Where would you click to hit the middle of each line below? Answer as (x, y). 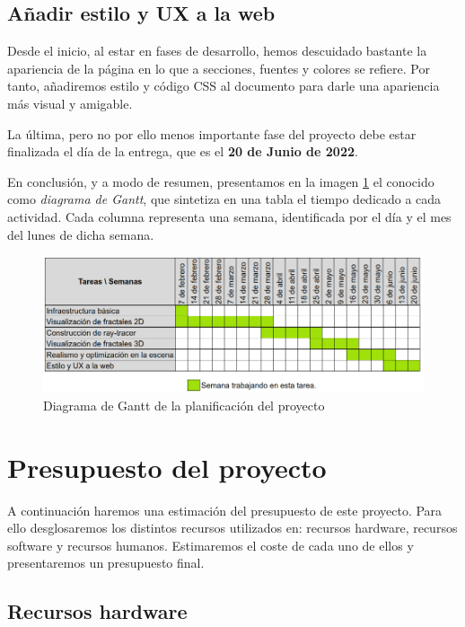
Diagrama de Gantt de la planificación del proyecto (184, 405)
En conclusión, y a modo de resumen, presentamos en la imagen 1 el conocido (221, 181)
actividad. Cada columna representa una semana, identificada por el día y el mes (229, 216)
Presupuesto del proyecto (167, 467)
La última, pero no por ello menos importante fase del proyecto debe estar (212, 133)
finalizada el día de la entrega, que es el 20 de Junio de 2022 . (183, 151)
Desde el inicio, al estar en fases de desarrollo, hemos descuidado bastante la (217, 51)
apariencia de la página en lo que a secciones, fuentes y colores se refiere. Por (219, 68)
